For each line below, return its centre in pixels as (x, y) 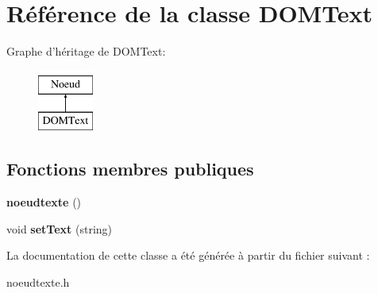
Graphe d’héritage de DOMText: (86, 51)
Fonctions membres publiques (130, 169)
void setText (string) (60, 228)
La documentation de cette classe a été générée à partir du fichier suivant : (188, 255)
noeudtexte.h (38, 281)
